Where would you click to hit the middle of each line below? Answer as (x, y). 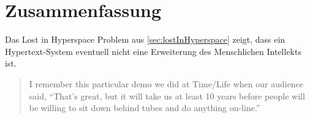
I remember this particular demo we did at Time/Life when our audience (166, 83)
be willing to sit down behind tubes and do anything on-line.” (145, 108)
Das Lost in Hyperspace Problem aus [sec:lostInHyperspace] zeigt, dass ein (145, 39)
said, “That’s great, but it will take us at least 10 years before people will (167, 96)
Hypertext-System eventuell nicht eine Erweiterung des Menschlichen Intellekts (153, 51)
